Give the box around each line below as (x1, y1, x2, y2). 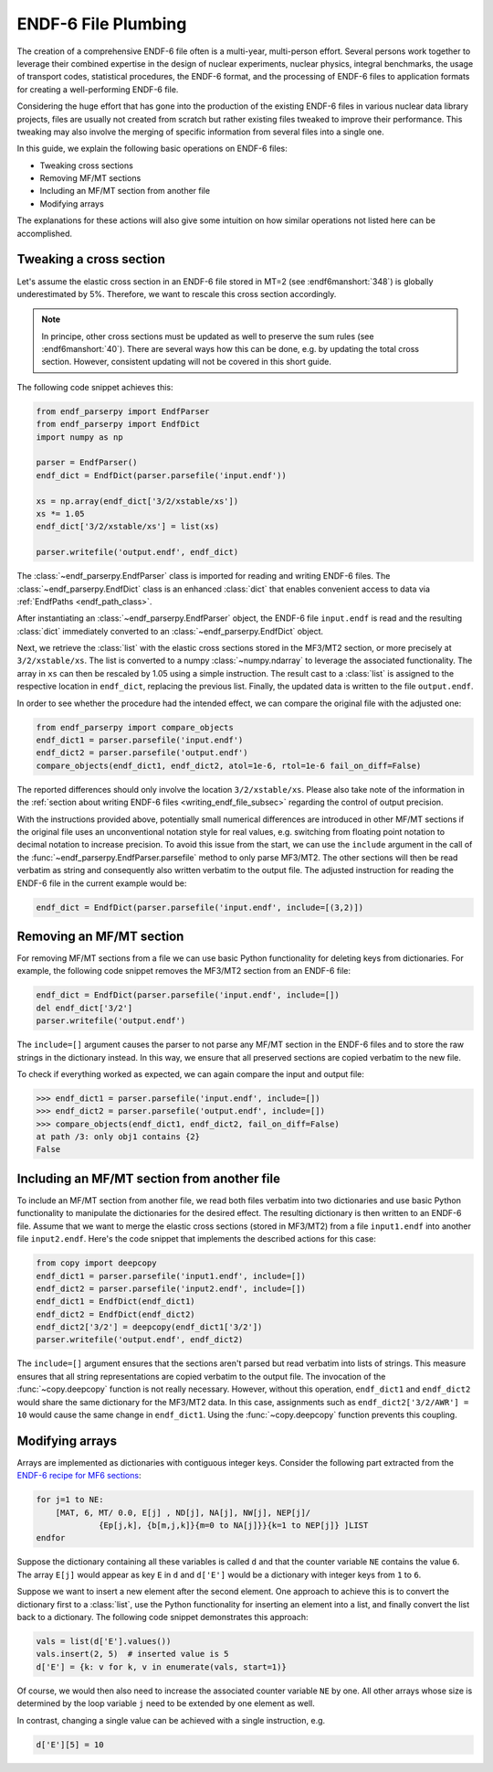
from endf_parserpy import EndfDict (36, 419, 201, 430)
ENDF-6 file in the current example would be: (16, 878, 187, 889)
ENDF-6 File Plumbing (16, 14, 187, 34)
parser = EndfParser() (36, 457, 138, 468)
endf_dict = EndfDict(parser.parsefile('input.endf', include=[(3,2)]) (36, 902, 364, 913)
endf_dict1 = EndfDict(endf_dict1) (36, 1297, 195, 1307)
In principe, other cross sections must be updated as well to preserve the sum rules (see (41, 330, 374, 342)
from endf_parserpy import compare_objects (36, 722, 235, 732)
